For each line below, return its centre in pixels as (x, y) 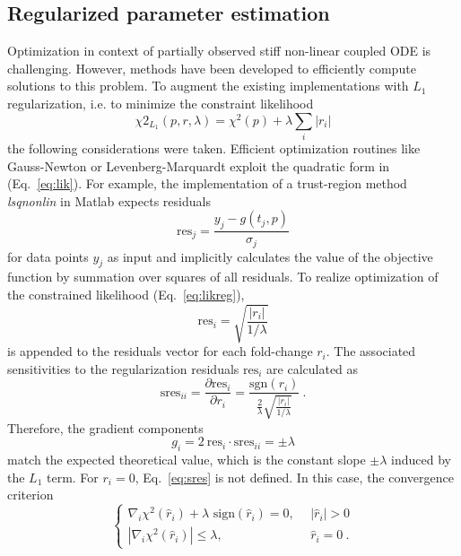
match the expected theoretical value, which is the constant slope (187, 460)
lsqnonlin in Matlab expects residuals (109, 200)
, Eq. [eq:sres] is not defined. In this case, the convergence (294, 477)
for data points (48, 256)
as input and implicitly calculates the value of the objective (270, 256)
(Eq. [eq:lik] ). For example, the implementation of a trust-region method (207, 183)
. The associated (371, 351)
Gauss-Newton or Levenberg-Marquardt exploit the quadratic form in (199, 165)
